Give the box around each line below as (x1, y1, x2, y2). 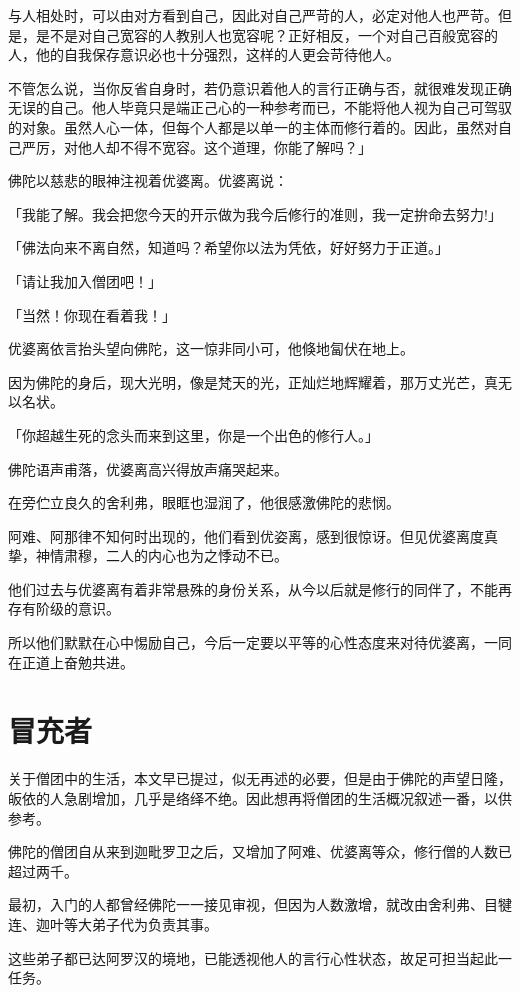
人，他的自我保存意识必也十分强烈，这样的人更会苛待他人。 (8, 44, 400, 65)
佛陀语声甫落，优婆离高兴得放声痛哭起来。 (8, 458, 288, 479)
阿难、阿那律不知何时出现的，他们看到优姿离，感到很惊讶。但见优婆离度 (8, 525, 484, 546)
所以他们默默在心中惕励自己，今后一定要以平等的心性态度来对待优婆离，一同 (8, 632, 512, 653)
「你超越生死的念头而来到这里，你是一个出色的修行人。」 (8, 424, 379, 445)
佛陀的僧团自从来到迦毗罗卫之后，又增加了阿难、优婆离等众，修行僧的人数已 (8, 841, 512, 862)
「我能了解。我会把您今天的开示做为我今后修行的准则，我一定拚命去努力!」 (8, 203, 502, 224)
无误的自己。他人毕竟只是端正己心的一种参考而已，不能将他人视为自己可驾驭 (8, 97, 512, 118)
